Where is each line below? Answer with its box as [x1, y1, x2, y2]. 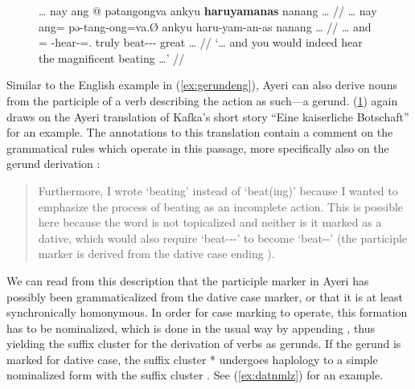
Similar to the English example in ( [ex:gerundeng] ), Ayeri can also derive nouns [6, 76, 397, 93]
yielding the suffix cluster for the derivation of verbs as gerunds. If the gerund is [6, 335, 401, 352]
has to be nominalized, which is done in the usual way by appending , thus [6, 319, 376, 336]
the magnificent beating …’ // [39, 49, 185, 66]
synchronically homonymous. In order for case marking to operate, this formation [6, 304, 408, 321]
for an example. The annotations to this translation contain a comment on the [6, 124, 393, 141]
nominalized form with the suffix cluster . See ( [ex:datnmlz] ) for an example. [6, 366, 384, 383]
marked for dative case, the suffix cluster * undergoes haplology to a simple [6, 350, 378, 367]
